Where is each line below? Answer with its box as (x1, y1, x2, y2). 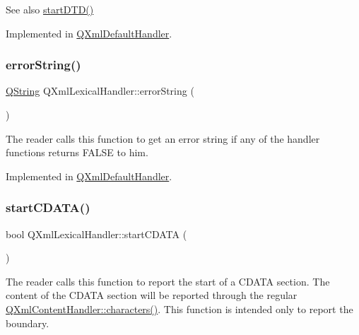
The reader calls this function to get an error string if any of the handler (6, 131, 320, 146)
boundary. (6, 315, 49, 330)
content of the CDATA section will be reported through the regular (6, 288, 298, 302)
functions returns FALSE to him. (6, 145, 148, 160)
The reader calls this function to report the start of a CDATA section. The (6, 274, 330, 288)
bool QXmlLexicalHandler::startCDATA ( (6, 226, 187, 241)
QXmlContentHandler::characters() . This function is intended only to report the (6, 301, 353, 316)
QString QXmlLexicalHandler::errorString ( (6, 83, 194, 98)
